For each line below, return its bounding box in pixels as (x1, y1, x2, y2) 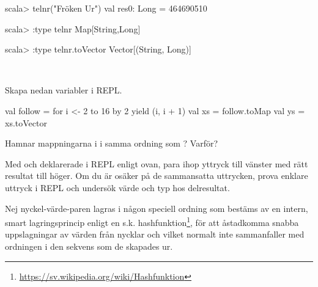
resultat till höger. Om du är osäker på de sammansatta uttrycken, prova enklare (5, 169, 308, 182)
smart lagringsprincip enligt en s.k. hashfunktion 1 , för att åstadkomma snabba (5, 214, 299, 228)
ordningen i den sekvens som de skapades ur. (5, 239, 173, 252)
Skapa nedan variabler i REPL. (5, 84, 122, 96)
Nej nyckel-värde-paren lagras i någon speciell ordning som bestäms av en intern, (5, 202, 308, 214)
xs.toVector (5, 116, 47, 129)
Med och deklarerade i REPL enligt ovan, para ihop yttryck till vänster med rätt (5, 157, 308, 170)
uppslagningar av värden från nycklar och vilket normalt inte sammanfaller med (5, 228, 305, 241)
